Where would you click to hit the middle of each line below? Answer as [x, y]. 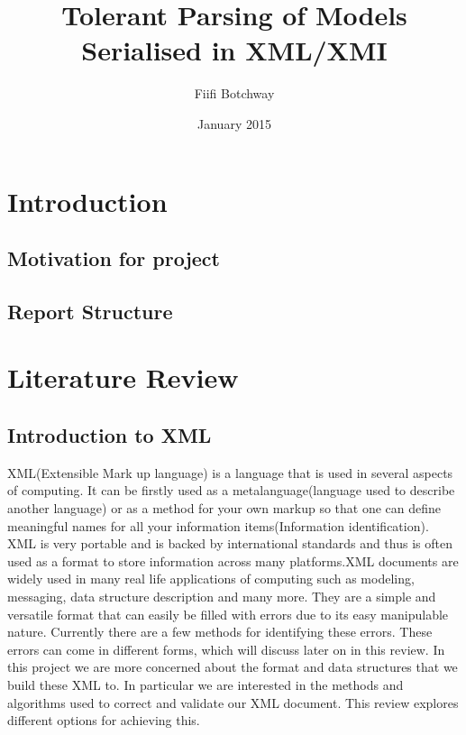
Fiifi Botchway [234, 93]
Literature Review [123, 377]
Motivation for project [114, 258]
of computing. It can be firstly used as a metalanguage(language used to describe [231, 490]
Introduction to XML [110, 435]
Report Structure [90, 311]
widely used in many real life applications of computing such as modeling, [211, 579]
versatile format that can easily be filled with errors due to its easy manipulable [228, 614]
